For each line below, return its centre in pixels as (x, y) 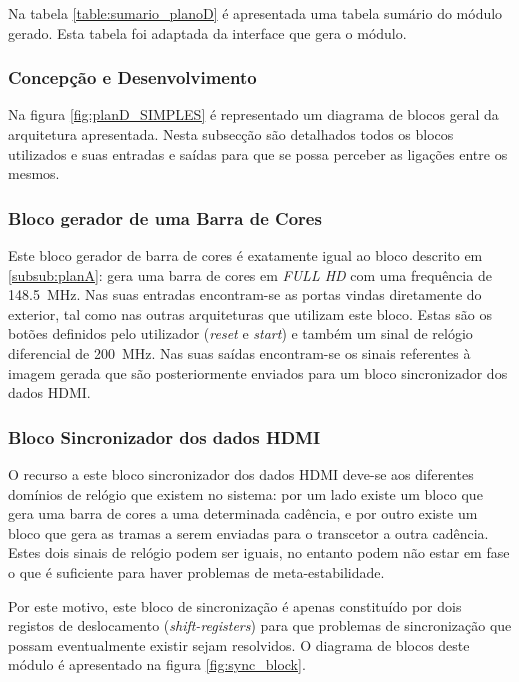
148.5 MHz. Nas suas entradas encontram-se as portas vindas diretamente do (245, 294)
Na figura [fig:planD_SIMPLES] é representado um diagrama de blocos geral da (253, 114)
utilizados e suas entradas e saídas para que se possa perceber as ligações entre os (258, 153)
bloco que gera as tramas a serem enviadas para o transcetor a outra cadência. (248, 532)
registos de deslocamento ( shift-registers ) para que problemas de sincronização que (260, 625)
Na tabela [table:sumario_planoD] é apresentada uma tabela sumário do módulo (255, 13)
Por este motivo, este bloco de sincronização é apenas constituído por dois (235, 605)
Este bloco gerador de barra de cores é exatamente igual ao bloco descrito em (245, 255)
